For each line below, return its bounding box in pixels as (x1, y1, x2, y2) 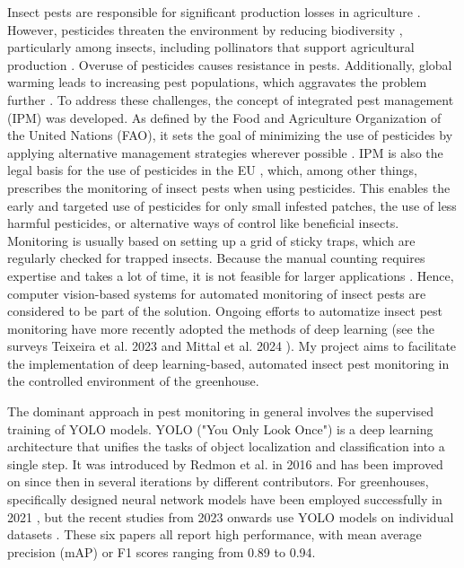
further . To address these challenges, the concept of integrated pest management (7, 90, 454, 109)
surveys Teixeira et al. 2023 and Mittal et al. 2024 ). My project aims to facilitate (7, 336, 457, 355)
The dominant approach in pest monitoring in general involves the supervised (7, 402, 433, 421)
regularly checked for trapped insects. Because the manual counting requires (7, 249, 425, 267)
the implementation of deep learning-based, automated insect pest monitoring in (7, 354, 450, 372)
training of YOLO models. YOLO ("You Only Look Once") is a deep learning (7, 419, 433, 438)
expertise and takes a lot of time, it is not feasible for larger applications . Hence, (7, 266, 454, 284)
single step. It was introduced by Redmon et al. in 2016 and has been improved (7, 454, 443, 473)
